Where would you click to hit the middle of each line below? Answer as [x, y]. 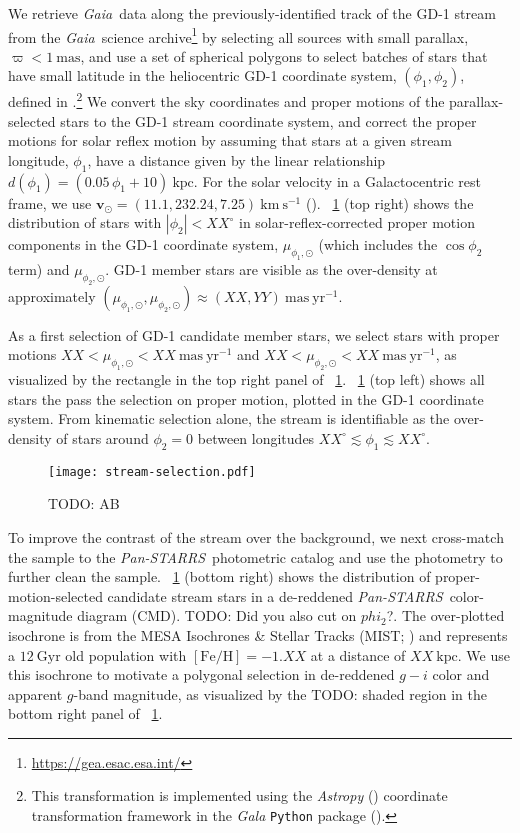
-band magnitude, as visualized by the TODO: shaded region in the [280, 693]
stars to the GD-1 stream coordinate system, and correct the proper [268, 120]
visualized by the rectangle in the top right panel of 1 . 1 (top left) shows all [246, 379]
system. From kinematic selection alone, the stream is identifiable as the [229, 418]
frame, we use [50, 202]
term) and [39, 269]
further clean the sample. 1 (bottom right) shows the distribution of [219, 576]
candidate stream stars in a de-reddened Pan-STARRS [275, 595]
